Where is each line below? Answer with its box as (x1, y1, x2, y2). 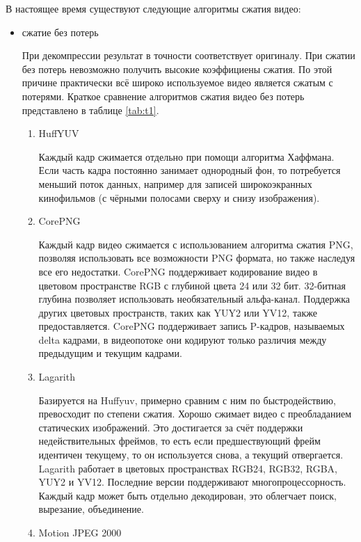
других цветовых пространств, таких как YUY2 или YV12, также (38, 305, 317, 319)
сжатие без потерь (22, 24, 99, 39)
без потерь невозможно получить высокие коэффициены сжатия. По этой (22, 61, 332, 76)
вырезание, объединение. (38, 502, 144, 516)
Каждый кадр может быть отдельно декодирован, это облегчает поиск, (38, 488, 337, 502)
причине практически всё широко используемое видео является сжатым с (22, 75, 333, 90)
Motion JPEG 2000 (38, 525, 122, 539)
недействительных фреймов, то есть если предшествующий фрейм (38, 433, 321, 448)
